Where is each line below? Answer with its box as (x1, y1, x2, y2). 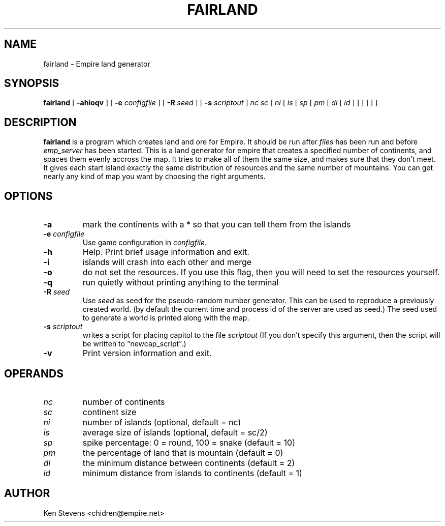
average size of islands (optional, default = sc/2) (82, 427, 268, 437)
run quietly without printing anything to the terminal (82, 277, 279, 288)
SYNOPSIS (4, 77, 59, 90)
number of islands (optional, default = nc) (82, 417, 241, 427)
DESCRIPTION (4, 115, 77, 129)
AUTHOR (4, 487, 50, 500)
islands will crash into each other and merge (82, 257, 252, 268)
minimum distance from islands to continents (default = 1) (82, 467, 302, 478)
